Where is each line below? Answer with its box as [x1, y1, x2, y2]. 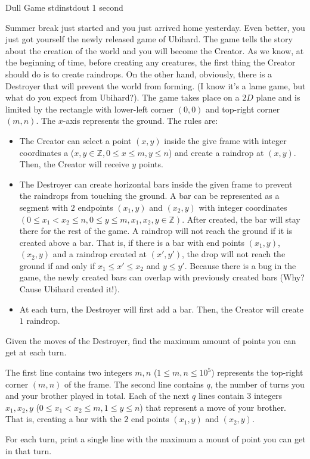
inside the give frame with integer [164, 134, 287, 146]
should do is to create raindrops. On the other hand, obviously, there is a [5, 67, 272, 80]
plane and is [256, 91, 300, 104]
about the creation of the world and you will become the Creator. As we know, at [5, 44, 304, 57]
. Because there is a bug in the [184, 259, 296, 271]
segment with [19, 201, 69, 213]
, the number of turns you [210, 377, 305, 390]
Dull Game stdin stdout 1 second [5, 1, 123, 13]
